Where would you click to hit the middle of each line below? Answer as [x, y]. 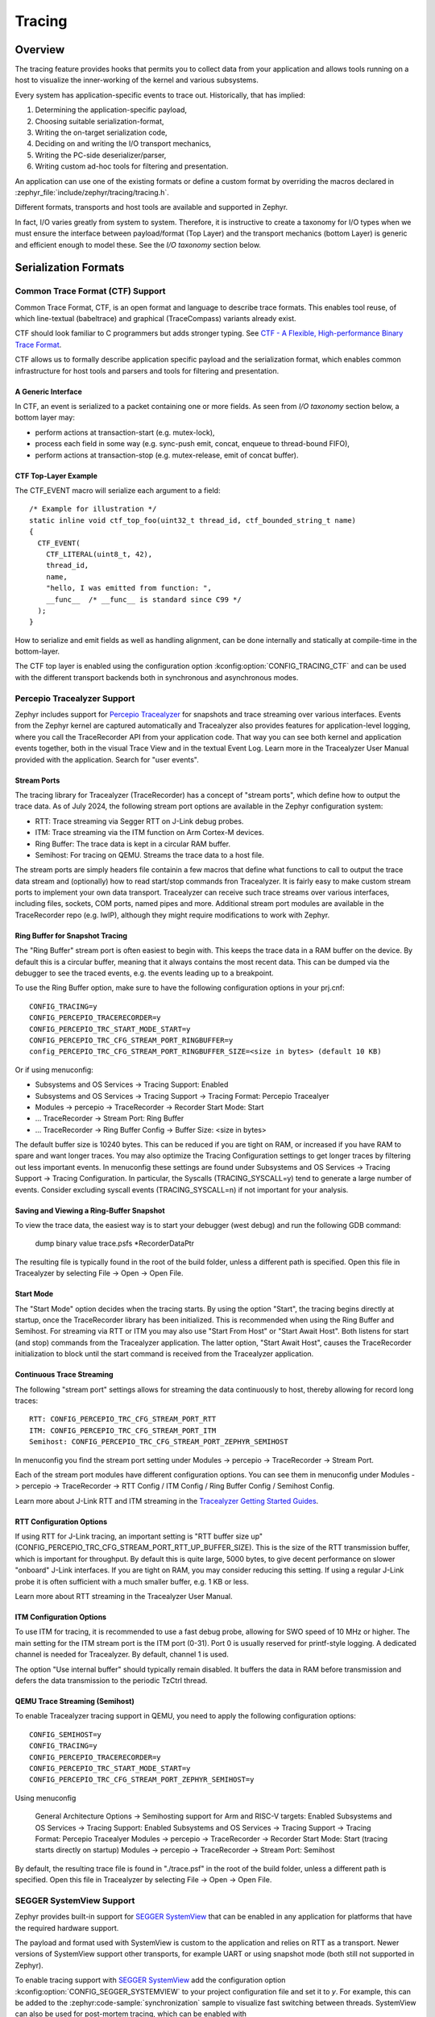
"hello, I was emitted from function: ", [129, 588]
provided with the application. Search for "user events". [107, 759]
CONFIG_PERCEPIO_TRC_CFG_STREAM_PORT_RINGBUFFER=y [131, 1040]
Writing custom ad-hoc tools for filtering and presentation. [132, 166]
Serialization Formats [70, 267]
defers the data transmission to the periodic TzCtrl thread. [111, 1680]
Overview [40, 50]
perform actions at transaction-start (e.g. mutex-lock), [125, 432]
